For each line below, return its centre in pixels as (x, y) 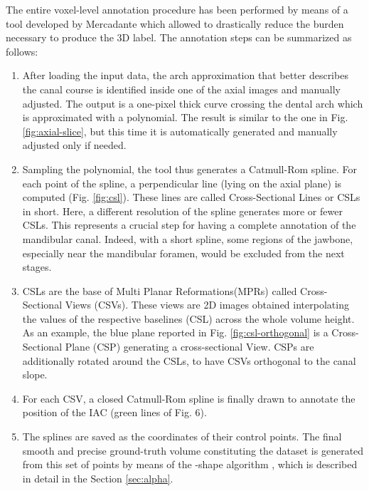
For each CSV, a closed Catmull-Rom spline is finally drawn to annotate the (189, 398)
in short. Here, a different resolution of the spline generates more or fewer (182, 211)
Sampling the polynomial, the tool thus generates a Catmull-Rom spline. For (189, 169)
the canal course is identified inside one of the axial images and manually (181, 89)
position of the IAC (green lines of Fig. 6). (114, 412)
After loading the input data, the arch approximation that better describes (185, 75)
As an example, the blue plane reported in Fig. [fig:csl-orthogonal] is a (175, 332)
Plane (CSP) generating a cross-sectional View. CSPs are (189, 347)
